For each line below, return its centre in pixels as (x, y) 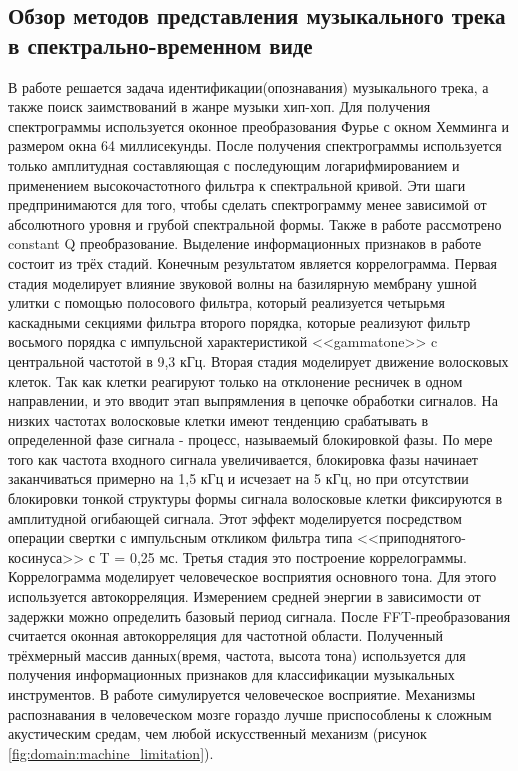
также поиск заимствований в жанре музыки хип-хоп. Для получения (219, 106)
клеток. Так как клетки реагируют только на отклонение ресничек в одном (235, 380)
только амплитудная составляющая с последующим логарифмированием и (234, 164)
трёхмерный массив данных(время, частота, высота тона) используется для (237, 654)
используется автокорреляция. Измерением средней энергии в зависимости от (244, 596)
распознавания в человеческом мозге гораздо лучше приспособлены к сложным (250, 713)
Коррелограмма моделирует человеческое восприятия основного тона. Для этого (252, 576)
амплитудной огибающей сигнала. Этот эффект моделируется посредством (235, 517)
